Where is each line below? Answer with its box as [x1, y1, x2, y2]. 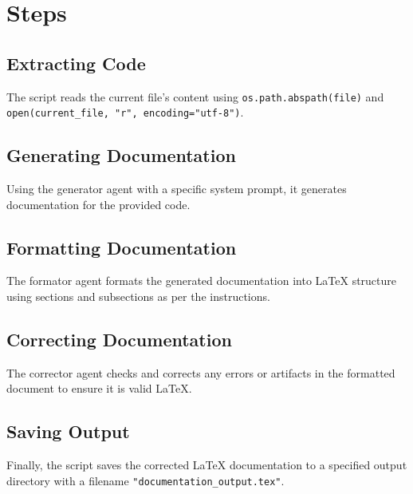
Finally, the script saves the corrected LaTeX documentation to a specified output [6, 456, 407, 473]
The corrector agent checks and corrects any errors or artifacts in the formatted [6, 364, 395, 381]
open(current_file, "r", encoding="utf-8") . [6, 104, 244, 121]
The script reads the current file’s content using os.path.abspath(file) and [6, 88, 384, 105]
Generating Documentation [6, 143, 236, 168]
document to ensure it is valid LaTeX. [6, 380, 192, 397]
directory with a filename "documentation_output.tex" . [6, 472, 285, 488]
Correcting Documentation [6, 327, 232, 352]
